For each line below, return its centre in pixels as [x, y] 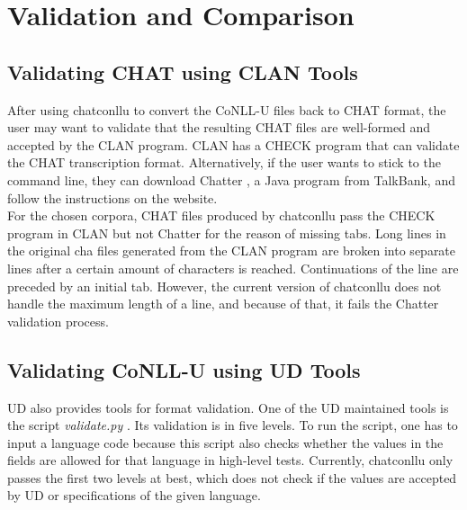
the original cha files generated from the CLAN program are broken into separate [232, 251]
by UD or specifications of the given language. [134, 495]
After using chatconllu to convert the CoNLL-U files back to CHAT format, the [227, 109]
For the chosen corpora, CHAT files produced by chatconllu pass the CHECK [221, 215]
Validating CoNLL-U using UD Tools [184, 369]
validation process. [58, 321]
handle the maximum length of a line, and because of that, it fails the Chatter [223, 304]
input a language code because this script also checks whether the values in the [225, 442]
